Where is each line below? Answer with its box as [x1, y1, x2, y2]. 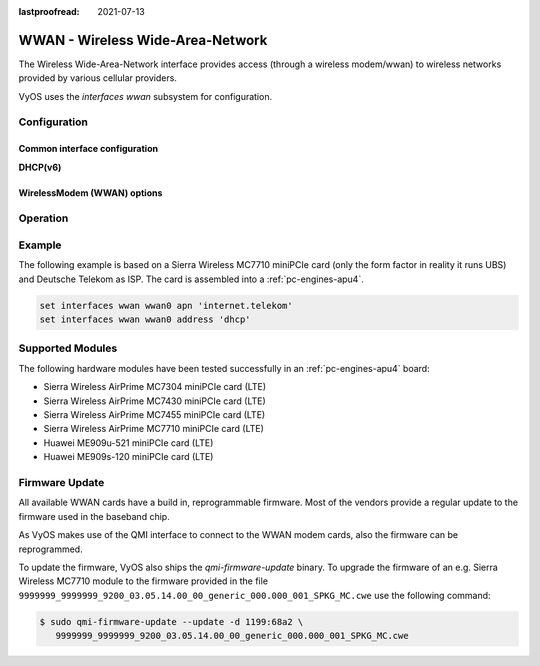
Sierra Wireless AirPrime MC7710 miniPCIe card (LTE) [43, 423, 265, 435]
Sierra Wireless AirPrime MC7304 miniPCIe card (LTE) [43, 381, 267, 393]
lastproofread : [18, 6, 80, 17]
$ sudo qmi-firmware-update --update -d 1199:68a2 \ [39, 616, 304, 627]
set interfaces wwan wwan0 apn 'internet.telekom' [39, 300, 294, 311]
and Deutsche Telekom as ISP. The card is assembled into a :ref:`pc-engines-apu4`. [18, 273, 364, 285]
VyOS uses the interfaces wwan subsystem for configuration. [18, 90, 273, 102]
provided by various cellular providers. [18, 72, 177, 84]
